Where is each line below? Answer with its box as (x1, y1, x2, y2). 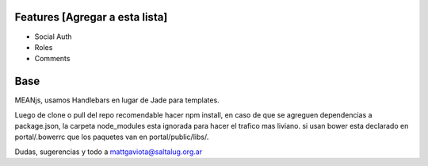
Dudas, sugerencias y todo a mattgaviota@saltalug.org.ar (14, 147, 202, 156)
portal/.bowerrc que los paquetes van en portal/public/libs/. (14, 132, 209, 142)
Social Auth (34, 32, 72, 41)
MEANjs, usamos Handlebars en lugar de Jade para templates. (14, 95, 220, 105)
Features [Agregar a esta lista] (14, 10, 168, 24)
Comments (34, 54, 71, 64)
